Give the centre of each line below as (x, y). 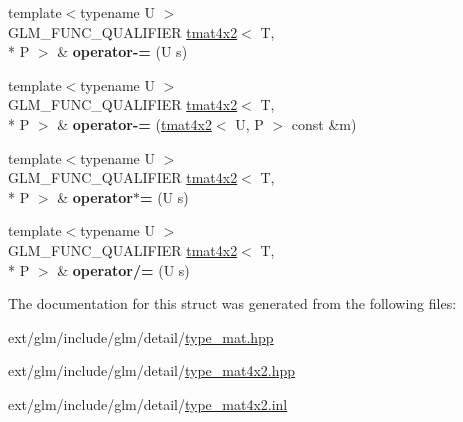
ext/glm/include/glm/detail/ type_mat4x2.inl (148, 403)
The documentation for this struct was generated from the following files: (232, 303)
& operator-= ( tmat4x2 (134, 123)
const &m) (324, 123)
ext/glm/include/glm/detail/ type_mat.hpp (141, 336)
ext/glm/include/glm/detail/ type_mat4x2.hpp (152, 370)
